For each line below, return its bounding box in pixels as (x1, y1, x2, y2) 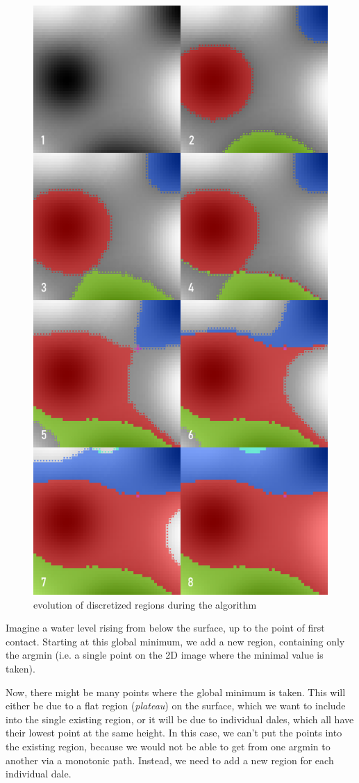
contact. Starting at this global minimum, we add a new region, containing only (6, 634, 345, 648)
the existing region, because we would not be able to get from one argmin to (6, 739, 331, 753)
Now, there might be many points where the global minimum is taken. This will (6, 684, 346, 699)
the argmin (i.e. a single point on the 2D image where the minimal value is (6, 648, 324, 662)
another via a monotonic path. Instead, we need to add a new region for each (6, 752, 334, 767)
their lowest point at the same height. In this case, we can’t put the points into (6, 725, 342, 740)
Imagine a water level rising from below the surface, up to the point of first (6, 620, 325, 635)
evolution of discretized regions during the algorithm (33, 597, 257, 611)
